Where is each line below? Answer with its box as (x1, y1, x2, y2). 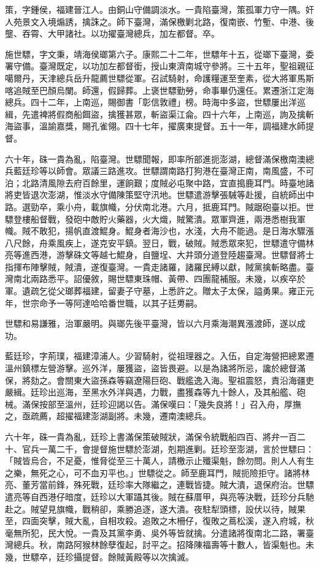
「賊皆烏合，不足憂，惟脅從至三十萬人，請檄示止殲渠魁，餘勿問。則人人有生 (5, 454, 314, 467)
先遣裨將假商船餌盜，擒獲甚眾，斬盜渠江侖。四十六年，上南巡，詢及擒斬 (21, 107, 314, 120)
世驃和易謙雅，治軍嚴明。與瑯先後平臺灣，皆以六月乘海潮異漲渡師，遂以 (5, 317, 297, 330)
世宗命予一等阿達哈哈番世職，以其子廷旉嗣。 (21, 296, 202, 309)
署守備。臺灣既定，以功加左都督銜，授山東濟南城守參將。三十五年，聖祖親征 (5, 59, 314, 72)
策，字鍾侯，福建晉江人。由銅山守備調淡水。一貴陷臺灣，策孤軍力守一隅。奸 (5, 3, 314, 15)
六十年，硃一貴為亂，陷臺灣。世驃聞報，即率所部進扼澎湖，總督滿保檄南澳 (5, 152, 306, 165)
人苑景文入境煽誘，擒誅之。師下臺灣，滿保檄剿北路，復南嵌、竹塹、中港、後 (5, 15, 314, 28)
